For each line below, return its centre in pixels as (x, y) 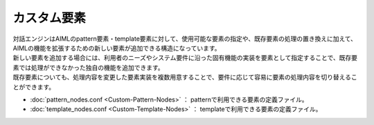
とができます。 (34, 87)
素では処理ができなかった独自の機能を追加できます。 (88, 67)
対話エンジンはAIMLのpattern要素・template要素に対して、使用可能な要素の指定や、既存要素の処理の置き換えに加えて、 (185, 39)
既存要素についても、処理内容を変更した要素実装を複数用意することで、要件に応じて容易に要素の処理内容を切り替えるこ (185, 77)
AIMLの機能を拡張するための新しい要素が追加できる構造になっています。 (117, 48)
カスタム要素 (50, 18)
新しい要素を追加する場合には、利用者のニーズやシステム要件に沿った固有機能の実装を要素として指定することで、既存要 (185, 58)
